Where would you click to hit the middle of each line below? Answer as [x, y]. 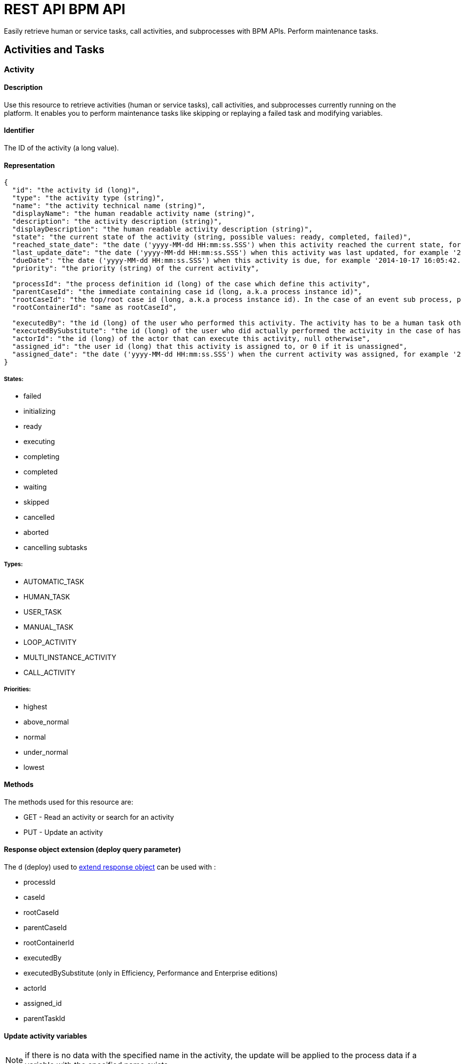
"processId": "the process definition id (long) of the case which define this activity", [191, 284]
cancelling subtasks [55, 548]
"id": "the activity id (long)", [76, 190]
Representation [30, 165]
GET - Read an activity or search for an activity [99, 817]
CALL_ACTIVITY [50, 672]
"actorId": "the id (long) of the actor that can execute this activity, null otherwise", [191, 339]
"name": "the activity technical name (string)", [109, 206]
